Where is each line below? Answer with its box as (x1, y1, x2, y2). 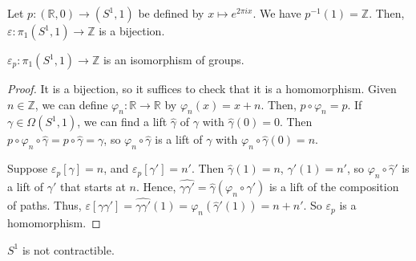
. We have (252, 5, 301, 21)
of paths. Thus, (7, 197, 82, 214)
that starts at (60, 178, 126, 195)
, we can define (34, 96, 108, 112)
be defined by (138, 5, 204, 21)
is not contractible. (22, 241, 115, 258)
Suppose (7, 160, 48, 177)
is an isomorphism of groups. (103, 51, 244, 67)
